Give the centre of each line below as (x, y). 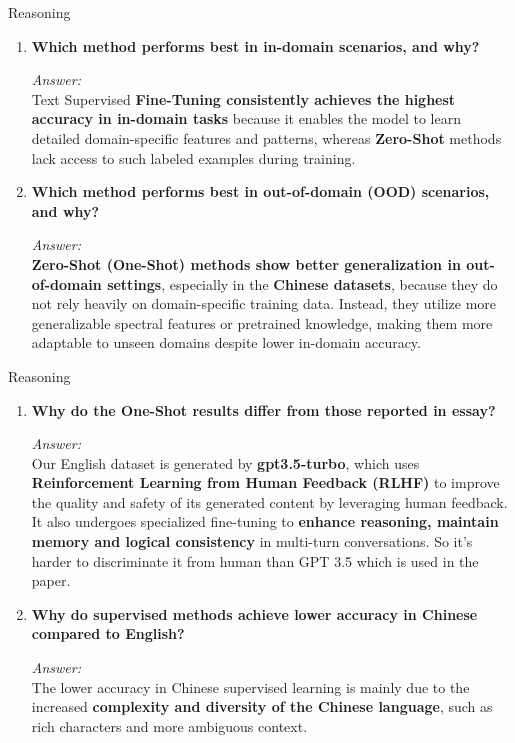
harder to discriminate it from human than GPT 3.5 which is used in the (255, 560)
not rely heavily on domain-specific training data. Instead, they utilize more (264, 303)
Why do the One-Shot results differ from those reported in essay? (263, 409)
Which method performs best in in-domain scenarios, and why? (255, 45)
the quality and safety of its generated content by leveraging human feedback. (269, 501)
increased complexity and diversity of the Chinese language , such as (262, 706)
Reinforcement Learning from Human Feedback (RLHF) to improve (265, 482)
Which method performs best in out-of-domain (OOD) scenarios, (260, 191)
